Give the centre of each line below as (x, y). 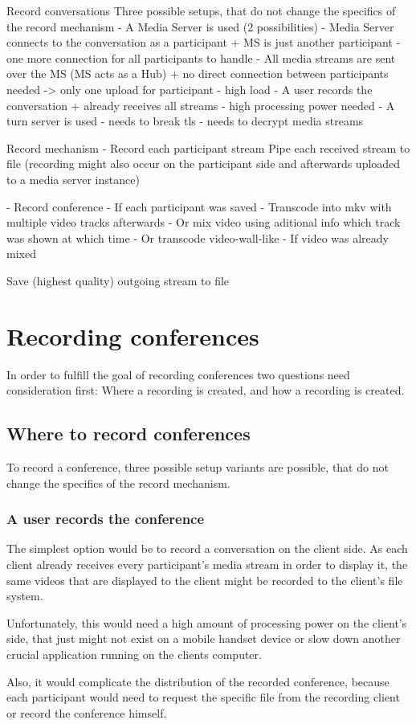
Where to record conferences (128, 434)
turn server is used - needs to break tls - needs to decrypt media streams (185, 121)
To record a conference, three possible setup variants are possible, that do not (198, 467)
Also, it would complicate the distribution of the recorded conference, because (198, 681)
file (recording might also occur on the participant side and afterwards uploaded (204, 164)
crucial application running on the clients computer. (134, 654)
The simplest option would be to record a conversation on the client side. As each (207, 548)
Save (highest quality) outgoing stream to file (118, 280)
